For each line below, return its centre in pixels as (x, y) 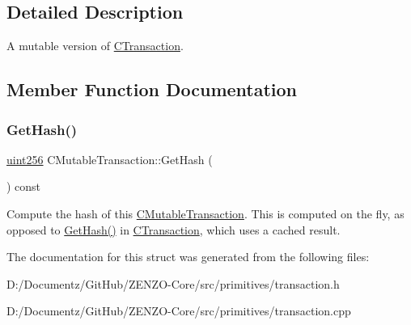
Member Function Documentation (152, 89)
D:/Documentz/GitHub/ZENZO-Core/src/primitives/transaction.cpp (179, 311)
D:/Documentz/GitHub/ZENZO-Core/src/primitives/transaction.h (173, 283)
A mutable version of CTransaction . (95, 46)
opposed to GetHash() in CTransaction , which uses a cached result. (174, 229)
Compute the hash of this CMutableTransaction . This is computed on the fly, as (205, 213)
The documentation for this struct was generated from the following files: (188, 257)
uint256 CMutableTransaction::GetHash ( (110, 159)
